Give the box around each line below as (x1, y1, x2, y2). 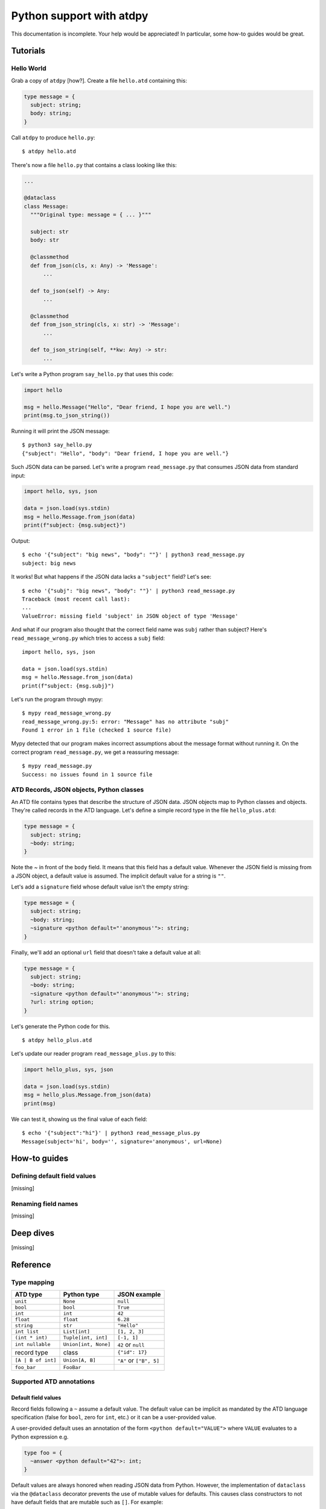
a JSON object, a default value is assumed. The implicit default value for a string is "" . (11, 872, 226, 879)
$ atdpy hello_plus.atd (22, 1036, 92, 1044)
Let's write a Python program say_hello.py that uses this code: (11, 370, 174, 377)
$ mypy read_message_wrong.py (22, 710, 112, 716)
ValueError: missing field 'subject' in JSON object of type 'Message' (22, 613, 238, 619)
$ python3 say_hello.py (22, 441, 92, 448)
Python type (63, 1290, 100, 1298)
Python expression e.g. (11, 1433, 69, 1440)
